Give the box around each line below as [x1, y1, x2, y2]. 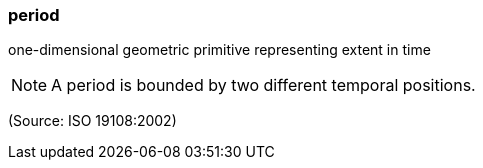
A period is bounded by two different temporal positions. [51, 75, 476, 96]
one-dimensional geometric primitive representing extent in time [8, 41, 431, 59]
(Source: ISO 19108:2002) [8, 112, 177, 130]
